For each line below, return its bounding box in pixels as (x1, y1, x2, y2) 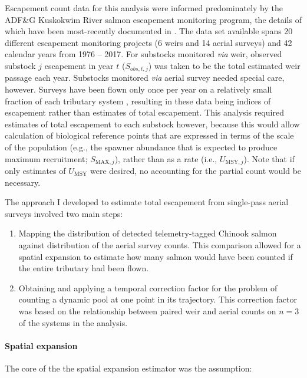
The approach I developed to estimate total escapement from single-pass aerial (5, 196, 289, 208)
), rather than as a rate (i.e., (114, 152, 217, 165)
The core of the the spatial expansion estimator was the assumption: (5, 361, 252, 374)
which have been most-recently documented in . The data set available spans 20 (5, 25, 293, 37)
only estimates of (5, 165, 66, 177)
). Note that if (243, 152, 295, 165)
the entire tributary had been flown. (18, 262, 149, 274)
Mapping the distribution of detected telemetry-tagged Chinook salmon (18, 227, 277, 239)
